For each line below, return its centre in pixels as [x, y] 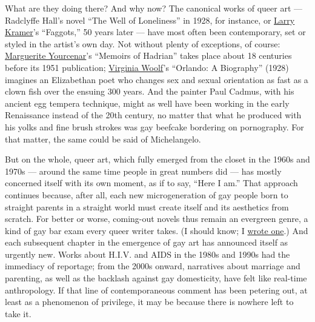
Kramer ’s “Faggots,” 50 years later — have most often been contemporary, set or [155, 32]
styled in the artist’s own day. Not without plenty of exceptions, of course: [143, 43]
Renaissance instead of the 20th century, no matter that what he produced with [153, 115]
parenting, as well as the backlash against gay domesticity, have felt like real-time [156, 278]
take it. [18, 313]
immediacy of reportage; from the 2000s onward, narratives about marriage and [153, 266]
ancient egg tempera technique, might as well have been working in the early [147, 103]
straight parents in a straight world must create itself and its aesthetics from [147, 206]
